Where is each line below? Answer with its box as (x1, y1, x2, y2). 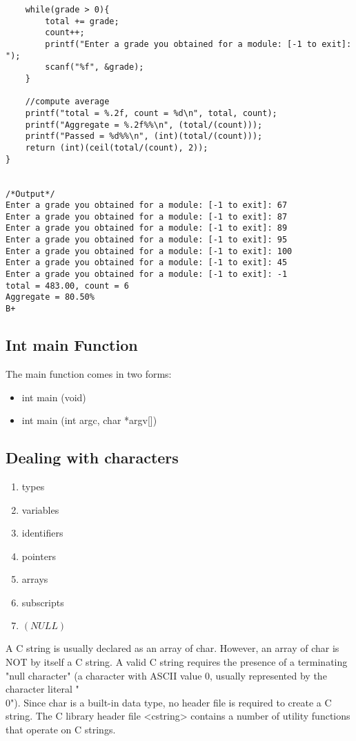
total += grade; (45, 16, 119, 26)
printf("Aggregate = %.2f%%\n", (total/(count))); (25, 119, 263, 130)
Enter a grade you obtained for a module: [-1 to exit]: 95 (6, 235, 288, 245)
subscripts (21, 595, 64, 609)
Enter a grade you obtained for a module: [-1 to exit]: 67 (6, 200, 288, 211)
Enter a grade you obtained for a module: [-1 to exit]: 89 (6, 223, 288, 233)
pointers (21, 548, 56, 563)
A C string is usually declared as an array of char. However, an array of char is (6, 641, 339, 655)
